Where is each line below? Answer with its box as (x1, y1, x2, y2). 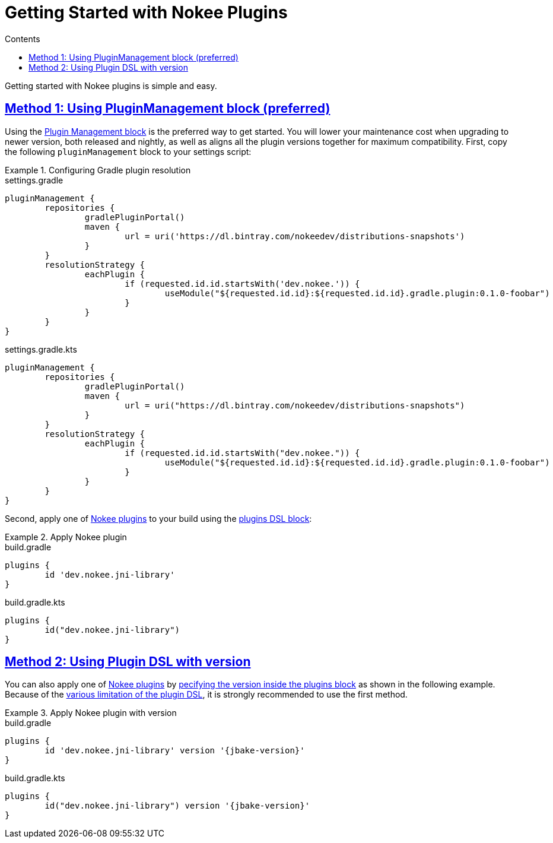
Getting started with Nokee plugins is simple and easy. (5, 80, 217, 91)
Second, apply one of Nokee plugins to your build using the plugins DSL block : (5, 513, 312, 524)
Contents (5, 33, 40, 44)
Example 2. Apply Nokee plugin (5, 531, 127, 542)
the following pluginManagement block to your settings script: (5, 146, 252, 157)
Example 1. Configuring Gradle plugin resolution (5, 164, 191, 175)
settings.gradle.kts (5, 344, 77, 354)
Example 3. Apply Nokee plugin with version (5, 708, 177, 718)
